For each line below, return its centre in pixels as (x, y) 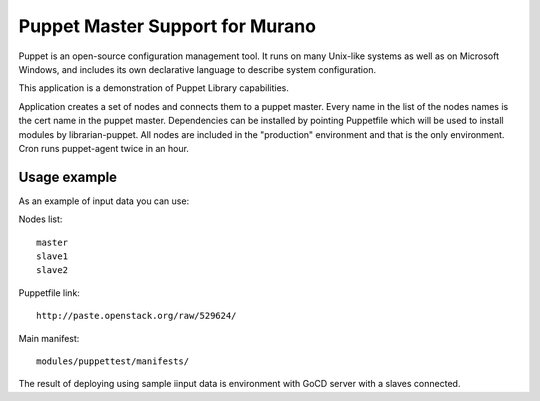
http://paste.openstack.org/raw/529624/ (136, 316)
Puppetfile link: (49, 292)
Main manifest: (49, 338)
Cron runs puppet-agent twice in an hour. (104, 148)
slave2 (52, 270)
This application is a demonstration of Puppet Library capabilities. (153, 88)
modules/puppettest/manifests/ (113, 361)
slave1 (52, 256)
